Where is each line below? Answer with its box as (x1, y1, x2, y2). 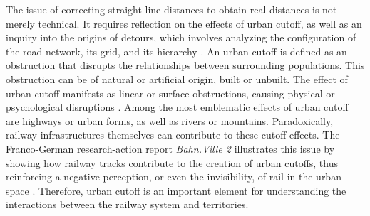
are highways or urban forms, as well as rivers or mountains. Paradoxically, (6, 113, 334, 128)
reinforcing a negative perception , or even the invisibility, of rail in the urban (6, 169, 341, 184)
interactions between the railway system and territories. (6, 197, 249, 212)
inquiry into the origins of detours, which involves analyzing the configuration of (6, 30, 356, 45)
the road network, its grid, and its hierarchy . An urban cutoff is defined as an (6, 43, 347, 58)
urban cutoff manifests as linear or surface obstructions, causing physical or (6, 85, 335, 100)
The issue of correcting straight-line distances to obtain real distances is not (6, 2, 337, 16)
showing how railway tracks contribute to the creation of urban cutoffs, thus (6, 155, 339, 170)
